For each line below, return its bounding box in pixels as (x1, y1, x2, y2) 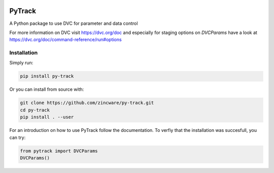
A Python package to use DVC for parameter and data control (9, 20, 138, 26)
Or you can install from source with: (9, 86, 84, 92)
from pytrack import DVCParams (20, 148, 98, 154)
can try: (9, 134, 26, 141)
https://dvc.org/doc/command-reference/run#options (9, 37, 122, 43)
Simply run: (9, 60, 33, 66)
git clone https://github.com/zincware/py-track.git (20, 100, 154, 106)
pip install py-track (20, 74, 74, 79)
